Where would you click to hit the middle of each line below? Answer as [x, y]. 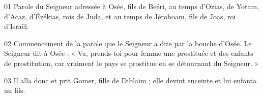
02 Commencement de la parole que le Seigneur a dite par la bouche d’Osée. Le [128, 43]
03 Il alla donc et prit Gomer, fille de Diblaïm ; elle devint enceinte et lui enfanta [130, 80]
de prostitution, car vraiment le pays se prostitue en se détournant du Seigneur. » [131, 63]
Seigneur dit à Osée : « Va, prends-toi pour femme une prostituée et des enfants [129, 53]
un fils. [15, 90]
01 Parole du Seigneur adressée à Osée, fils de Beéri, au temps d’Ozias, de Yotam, [132, 6]
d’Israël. [17, 26]
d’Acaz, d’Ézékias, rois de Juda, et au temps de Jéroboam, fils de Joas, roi [120, 16]
